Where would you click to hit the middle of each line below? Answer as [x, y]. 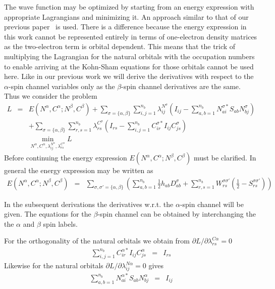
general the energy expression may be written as [79, 170]
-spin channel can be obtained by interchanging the [177, 214]
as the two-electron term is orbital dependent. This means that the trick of [120, 46]
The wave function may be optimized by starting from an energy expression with [129, 7]
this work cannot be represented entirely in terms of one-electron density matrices [131, 36]
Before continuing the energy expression [66, 158]
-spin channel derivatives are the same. [181, 86]
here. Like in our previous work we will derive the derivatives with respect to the [129, 76]
